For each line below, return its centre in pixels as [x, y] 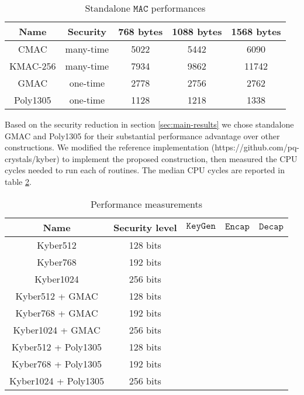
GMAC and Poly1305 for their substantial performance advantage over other [142, 135]
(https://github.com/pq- [255, 147]
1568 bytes [256, 31]
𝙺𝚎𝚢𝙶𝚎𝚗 [201, 226]
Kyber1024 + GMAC [57, 329]
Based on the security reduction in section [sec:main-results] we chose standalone [149, 124]
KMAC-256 [33, 66]
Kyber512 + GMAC [57, 296]
